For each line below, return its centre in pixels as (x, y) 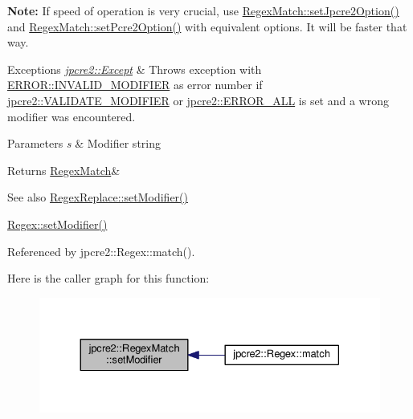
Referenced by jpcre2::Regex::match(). (101, 251)
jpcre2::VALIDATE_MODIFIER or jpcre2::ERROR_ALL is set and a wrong (198, 100)
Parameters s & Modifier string (84, 143)
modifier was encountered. (72, 116)
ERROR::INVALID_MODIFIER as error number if (135, 85)
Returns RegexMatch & (64, 170)
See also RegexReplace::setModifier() (98, 197)
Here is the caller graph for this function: (108, 278)
